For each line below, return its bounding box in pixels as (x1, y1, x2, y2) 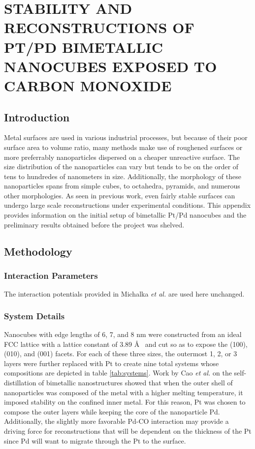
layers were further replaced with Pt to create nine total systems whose (4, 358, 219, 368)
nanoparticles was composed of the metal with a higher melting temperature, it (4, 387, 243, 397)
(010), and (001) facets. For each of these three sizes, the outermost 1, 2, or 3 (4, 348, 237, 359)
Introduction (4, 109, 70, 124)
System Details (4, 309, 65, 322)
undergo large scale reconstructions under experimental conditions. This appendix (4, 200, 251, 210)
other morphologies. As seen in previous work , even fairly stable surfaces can (4, 190, 235, 200)
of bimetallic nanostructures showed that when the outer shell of (38, 377, 233, 388)
